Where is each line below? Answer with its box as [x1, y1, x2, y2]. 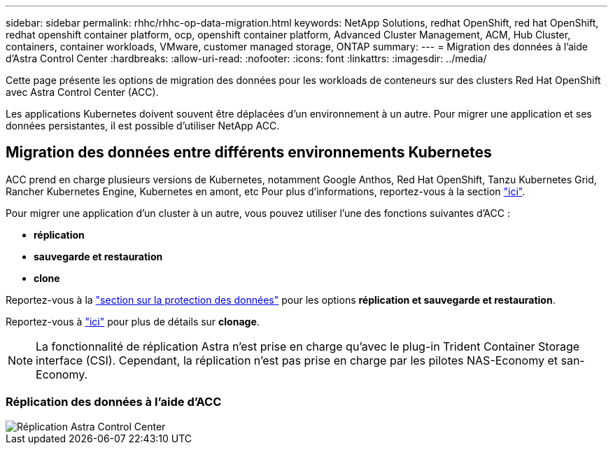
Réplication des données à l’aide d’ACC [6, 395, 222, 409]
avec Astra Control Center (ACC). [6, 86, 159, 98]
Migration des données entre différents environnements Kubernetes [6, 143, 492, 162]
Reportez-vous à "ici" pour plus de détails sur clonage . [6, 315, 260, 328]
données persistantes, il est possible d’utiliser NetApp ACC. [6, 120, 280, 132]
